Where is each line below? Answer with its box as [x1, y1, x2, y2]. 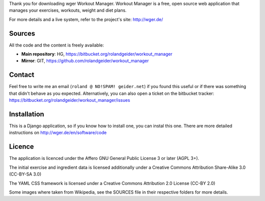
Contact [9, 71, 34, 79]
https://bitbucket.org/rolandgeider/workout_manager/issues [9, 97, 130, 103]
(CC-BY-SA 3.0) [9, 171, 42, 177]
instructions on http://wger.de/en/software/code [9, 130, 107, 135]
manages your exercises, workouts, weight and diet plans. [9, 7, 127, 13]
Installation [9, 110, 44, 118]
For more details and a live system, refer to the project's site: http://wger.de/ [9, 16, 163, 22]
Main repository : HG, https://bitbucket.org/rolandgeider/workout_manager [21, 51, 173, 57]
